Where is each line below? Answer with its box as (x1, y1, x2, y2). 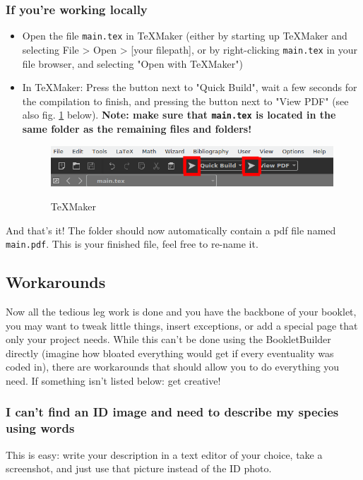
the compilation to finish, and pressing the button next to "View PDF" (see (22, 93, 349, 108)
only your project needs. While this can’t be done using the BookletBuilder (6, 332, 331, 347)
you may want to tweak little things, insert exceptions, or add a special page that (6, 318, 358, 332)
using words (6, 419, 75, 437)
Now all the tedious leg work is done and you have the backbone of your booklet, (6, 304, 357, 318)
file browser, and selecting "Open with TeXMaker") (22, 56, 243, 71)
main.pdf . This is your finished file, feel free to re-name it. (6, 236, 258, 251)
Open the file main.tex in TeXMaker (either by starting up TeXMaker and (22, 28, 347, 43)
